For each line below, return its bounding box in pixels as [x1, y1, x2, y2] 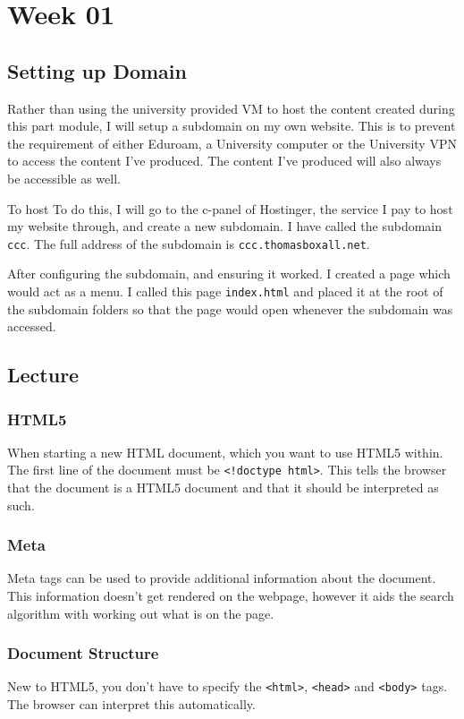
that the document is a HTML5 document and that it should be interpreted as [7, 478, 439, 497]
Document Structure [7, 642, 159, 664]
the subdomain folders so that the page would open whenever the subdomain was [7, 299, 453, 318]
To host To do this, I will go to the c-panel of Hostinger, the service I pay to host [7, 199, 453, 218]
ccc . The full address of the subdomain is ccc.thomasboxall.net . [7, 234, 370, 253]
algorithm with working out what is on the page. [7, 603, 274, 622]
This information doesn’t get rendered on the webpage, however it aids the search [7, 586, 454, 605]
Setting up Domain [7, 56, 187, 84]
